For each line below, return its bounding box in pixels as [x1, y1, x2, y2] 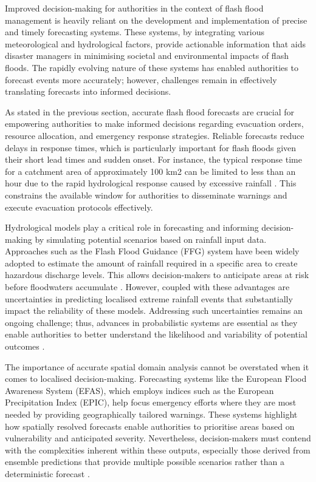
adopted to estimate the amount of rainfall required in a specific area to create [5, 256, 298, 269]
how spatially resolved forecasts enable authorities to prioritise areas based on [5, 419, 295, 432]
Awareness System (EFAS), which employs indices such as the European [5, 384, 274, 396]
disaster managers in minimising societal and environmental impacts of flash [5, 49, 289, 62]
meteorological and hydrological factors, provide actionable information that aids [5, 37, 306, 50]
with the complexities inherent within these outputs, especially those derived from [5, 443, 311, 456]
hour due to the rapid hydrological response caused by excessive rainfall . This [5, 177, 297, 189]
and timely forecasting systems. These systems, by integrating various [5, 25, 264, 38]
